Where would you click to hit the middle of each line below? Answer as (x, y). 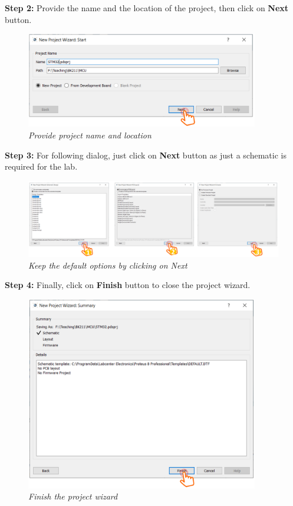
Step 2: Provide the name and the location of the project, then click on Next (147, 8)
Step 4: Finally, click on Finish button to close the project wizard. (128, 285)
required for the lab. (41, 166)
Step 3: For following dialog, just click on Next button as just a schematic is (146, 155)
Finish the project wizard (73, 496)
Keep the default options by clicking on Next (108, 265)
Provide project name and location (90, 135)
